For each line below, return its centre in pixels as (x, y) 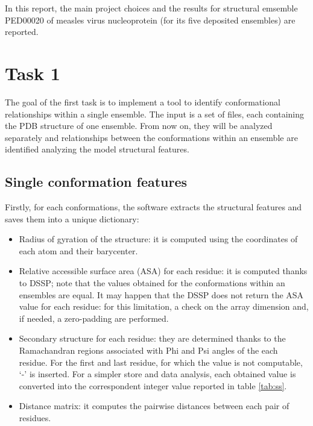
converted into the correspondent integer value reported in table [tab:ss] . (153, 385)
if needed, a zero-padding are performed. (94, 318)
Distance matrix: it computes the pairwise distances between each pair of (154, 406)
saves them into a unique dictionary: (72, 218)
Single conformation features (96, 182)
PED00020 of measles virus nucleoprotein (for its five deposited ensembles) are (150, 20)
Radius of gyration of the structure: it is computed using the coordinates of (158, 239)
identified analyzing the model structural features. (97, 149)
